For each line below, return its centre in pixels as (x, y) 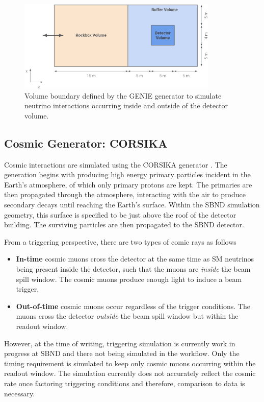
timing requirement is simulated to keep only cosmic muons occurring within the (130, 363)
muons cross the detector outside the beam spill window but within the (127, 316)
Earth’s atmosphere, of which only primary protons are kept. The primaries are (128, 184)
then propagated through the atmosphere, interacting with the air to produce (125, 194)
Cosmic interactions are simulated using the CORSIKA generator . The (116, 164)
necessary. (20, 393)
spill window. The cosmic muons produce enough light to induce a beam (129, 279)
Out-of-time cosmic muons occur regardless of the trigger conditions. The (133, 306)
